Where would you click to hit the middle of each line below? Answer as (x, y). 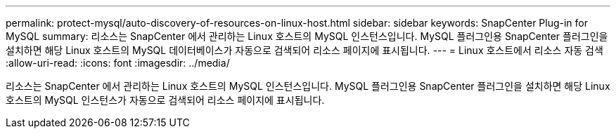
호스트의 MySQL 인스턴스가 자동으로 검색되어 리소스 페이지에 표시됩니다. (165, 100)
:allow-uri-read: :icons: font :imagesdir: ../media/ (118, 63)
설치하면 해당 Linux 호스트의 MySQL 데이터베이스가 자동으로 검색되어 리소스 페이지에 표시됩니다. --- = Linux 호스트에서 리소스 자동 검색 (304, 50)
